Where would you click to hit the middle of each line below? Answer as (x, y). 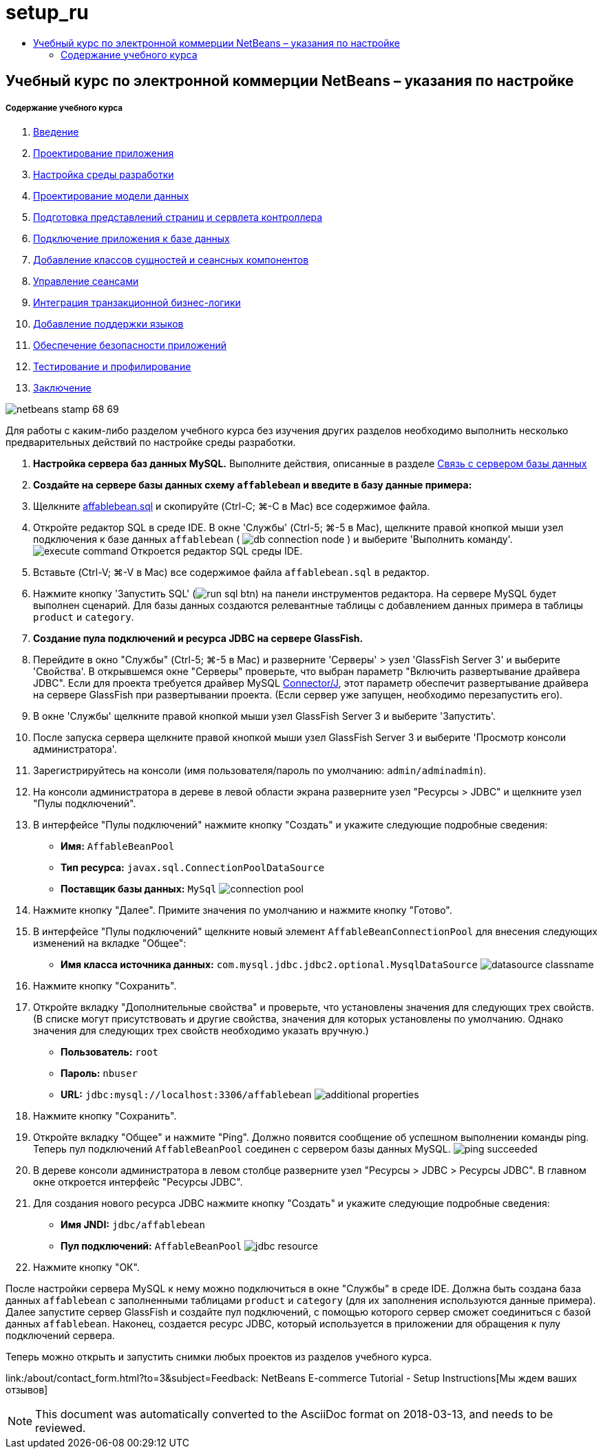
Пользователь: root (109, 1051)
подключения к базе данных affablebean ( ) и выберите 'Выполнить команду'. (273, 539)
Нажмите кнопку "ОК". (86, 1267)
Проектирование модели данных (111, 195)
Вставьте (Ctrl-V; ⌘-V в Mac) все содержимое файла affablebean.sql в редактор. (231, 572)
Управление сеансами (86, 281)
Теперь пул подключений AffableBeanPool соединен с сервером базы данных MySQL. (242, 1148)
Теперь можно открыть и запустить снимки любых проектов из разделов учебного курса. (219, 1356)
